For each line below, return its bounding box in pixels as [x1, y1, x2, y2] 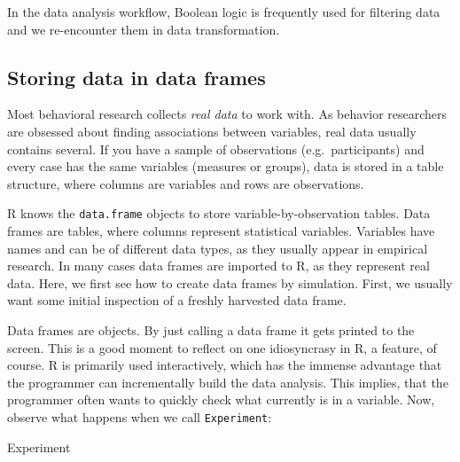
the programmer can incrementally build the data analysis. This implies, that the [7, 372, 448, 391]
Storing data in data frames [7, 63, 266, 90]
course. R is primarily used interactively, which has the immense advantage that [7, 356, 442, 374]
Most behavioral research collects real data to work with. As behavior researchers [7, 105, 448, 123]
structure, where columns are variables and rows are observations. [7, 174, 364, 192]
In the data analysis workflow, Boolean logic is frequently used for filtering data [7, 3, 441, 20]
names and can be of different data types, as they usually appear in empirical [7, 239, 428, 257]
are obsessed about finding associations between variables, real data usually [7, 121, 417, 140]
